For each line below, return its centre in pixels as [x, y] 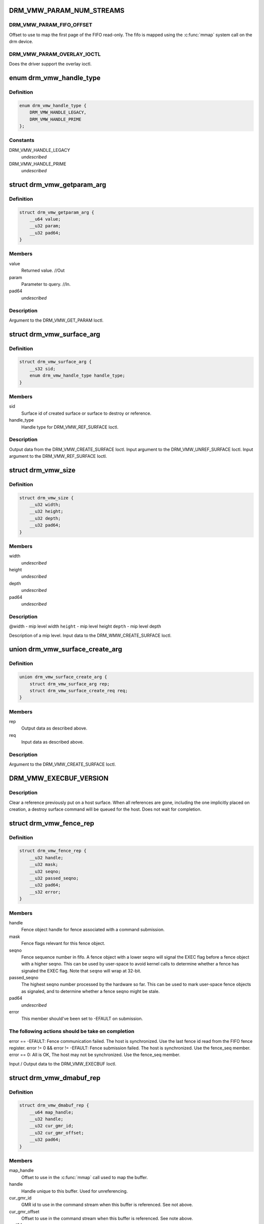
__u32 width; [45, 505]
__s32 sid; [43, 369]
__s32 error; [45, 892]
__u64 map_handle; [52, 1112]
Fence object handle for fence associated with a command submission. [93, 930]
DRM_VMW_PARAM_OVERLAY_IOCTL [55, 54]
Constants [22, 141]
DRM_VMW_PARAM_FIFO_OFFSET [51, 25]
